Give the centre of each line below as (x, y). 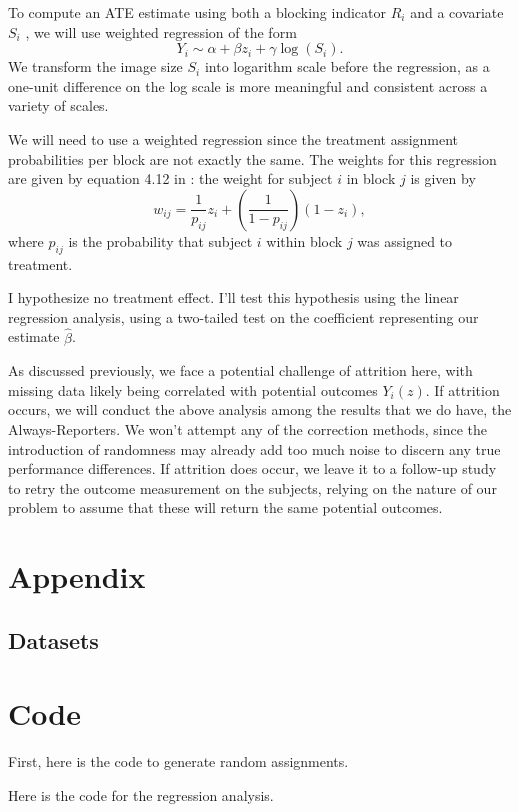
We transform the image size (95, 66)
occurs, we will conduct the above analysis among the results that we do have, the (260, 409)
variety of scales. (58, 105)
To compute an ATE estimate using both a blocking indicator (197, 12)
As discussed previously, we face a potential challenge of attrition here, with (240, 370)
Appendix (77, 576)
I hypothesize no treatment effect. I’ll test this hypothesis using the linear (233, 297)
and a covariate (457, 12)
